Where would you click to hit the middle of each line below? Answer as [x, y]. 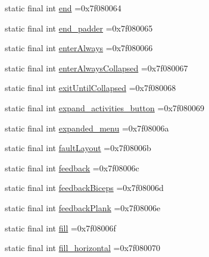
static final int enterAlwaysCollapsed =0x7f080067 [96, 68]
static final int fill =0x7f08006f [60, 228]
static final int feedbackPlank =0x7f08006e [83, 207]
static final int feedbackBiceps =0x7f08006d [84, 188]
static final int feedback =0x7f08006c [72, 167]
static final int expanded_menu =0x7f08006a [87, 128]
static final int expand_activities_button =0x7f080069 [105, 107]
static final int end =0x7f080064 [63, 8]
